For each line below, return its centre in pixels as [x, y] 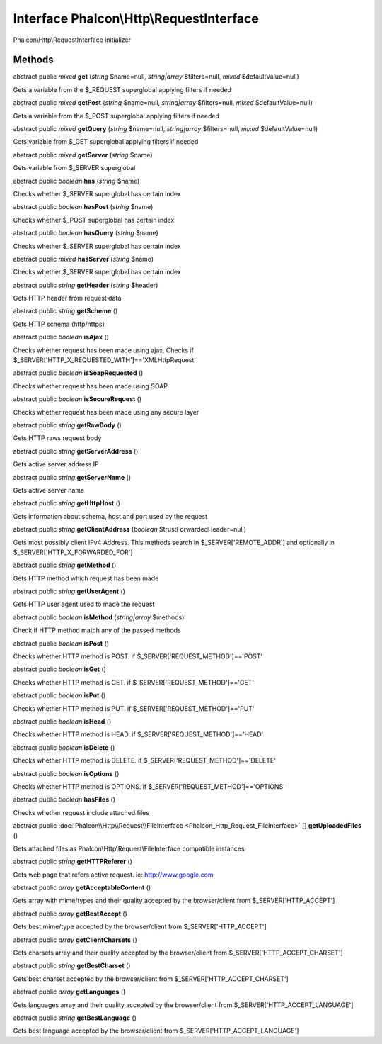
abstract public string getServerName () [72, 477]
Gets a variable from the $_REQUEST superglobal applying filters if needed [122, 89]
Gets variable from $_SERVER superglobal [74, 168]
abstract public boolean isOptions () [66, 773]
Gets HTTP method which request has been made [86, 578]
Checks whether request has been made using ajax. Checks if [104, 350]
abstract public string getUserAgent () [69, 591]
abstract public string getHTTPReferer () [73, 862]
